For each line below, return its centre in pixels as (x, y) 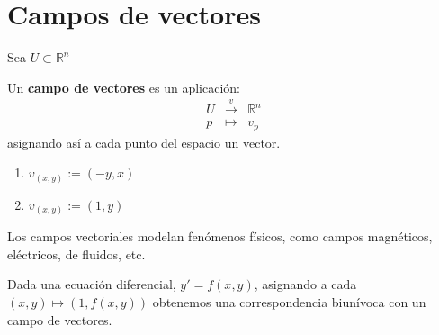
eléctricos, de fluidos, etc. (76, 254)
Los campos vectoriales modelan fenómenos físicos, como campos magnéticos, (220, 236)
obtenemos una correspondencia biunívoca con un (289, 302)
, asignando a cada (305, 284)
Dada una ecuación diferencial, (92, 284)
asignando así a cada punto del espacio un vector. (144, 142)
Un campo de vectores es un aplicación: (124, 87)
